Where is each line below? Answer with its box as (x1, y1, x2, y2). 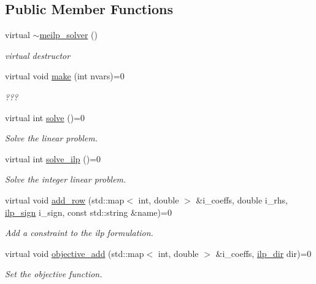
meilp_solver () (39, 28, 98, 41)
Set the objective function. (5, 267, 102, 280)
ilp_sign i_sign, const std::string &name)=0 (5, 205, 172, 218)
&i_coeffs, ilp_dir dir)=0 (215, 247, 312, 259)
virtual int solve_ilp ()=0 (5, 152, 101, 165)
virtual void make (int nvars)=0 (5, 69, 125, 82)
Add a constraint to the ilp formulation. (5, 226, 153, 239)
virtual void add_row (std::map (5, 193, 125, 206)
